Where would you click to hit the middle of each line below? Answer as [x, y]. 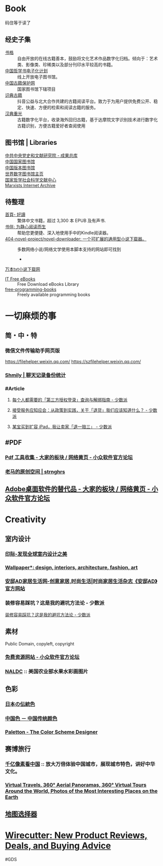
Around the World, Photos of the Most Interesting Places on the [81, 791]
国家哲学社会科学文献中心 [31, 180]
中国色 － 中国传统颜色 [31, 718]
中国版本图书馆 [20, 167]
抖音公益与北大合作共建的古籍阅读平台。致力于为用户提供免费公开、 [85, 101]
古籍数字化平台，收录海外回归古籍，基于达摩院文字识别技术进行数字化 [88, 119]
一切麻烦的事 [31, 316]
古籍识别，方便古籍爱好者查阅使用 [51, 126]
